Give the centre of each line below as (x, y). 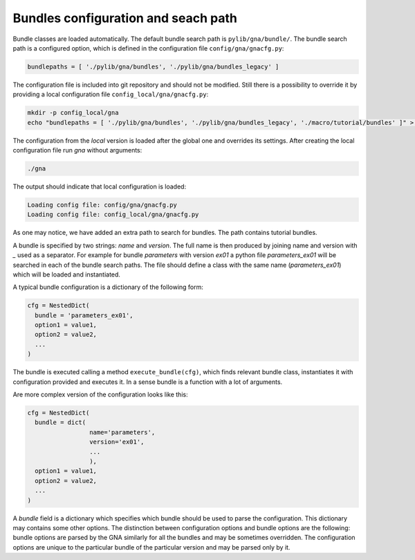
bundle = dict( (61, 422)
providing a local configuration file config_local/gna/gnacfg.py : (111, 94)
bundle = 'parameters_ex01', (84, 315)
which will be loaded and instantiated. (67, 274)
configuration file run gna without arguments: (77, 150)
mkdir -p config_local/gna (73, 113)
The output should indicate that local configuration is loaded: (100, 186)
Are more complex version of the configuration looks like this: (100, 394)
